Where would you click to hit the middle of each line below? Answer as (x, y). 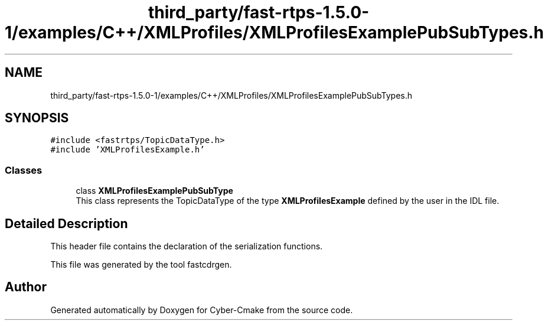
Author (26, 287)
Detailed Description (66, 223)
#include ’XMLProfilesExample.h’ (128, 150)
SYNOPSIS (37, 118)
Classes (24, 170)
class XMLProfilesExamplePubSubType (154, 191)
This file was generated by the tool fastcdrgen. (141, 265)
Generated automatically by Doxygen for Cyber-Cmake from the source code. (202, 310)
